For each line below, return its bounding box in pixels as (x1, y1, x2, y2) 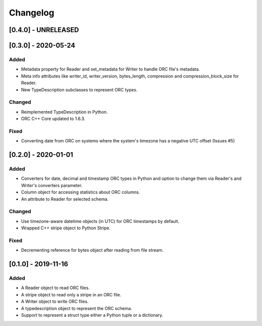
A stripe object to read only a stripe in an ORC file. (21, 292, 121, 297)
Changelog (9, 7, 54, 18)
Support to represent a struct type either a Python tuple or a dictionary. (21, 312, 164, 318)
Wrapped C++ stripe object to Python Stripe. (21, 225, 111, 231)
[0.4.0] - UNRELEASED (9, 26, 79, 34)
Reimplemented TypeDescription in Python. (21, 109, 108, 115)
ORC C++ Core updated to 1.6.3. (21, 116, 86, 121)
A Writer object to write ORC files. (21, 299, 89, 305)
